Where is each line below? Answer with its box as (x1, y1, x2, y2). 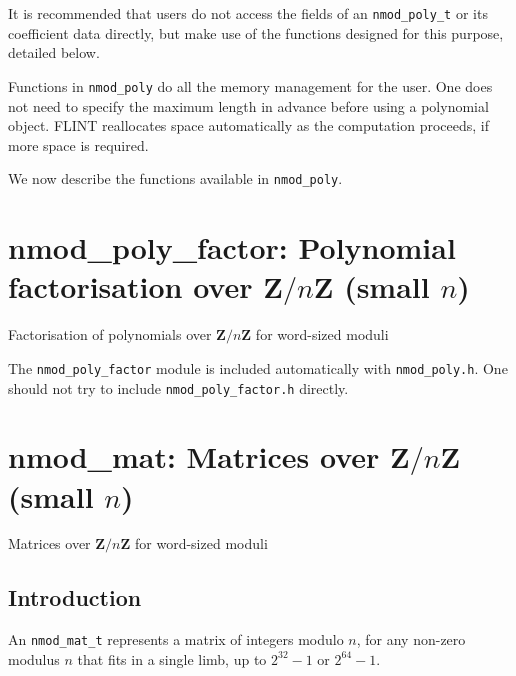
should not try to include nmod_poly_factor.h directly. (8, 377, 349, 398)
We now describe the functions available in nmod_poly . (8, 168, 343, 189)
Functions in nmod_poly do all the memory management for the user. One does (8, 75, 493, 96)
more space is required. (8, 134, 149, 155)
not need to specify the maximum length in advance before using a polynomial (8, 95, 489, 116)
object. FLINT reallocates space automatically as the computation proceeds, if (8, 115, 490, 136)
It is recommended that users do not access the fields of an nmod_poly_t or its (8, 3, 488, 23)
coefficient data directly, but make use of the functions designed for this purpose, (8, 22, 504, 43)
